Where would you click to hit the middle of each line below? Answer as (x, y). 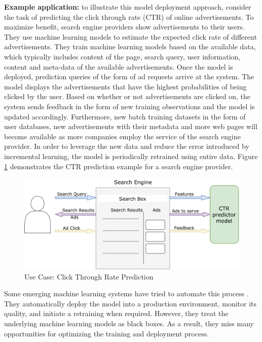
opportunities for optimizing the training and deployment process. (107, 333)
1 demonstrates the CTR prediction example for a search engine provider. (119, 166)
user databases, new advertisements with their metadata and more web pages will (131, 126)
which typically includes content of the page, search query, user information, (122, 56)
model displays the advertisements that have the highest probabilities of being (125, 86)
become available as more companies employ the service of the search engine (122, 136)
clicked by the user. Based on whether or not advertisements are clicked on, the (127, 96)
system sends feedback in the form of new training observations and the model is (129, 106)
